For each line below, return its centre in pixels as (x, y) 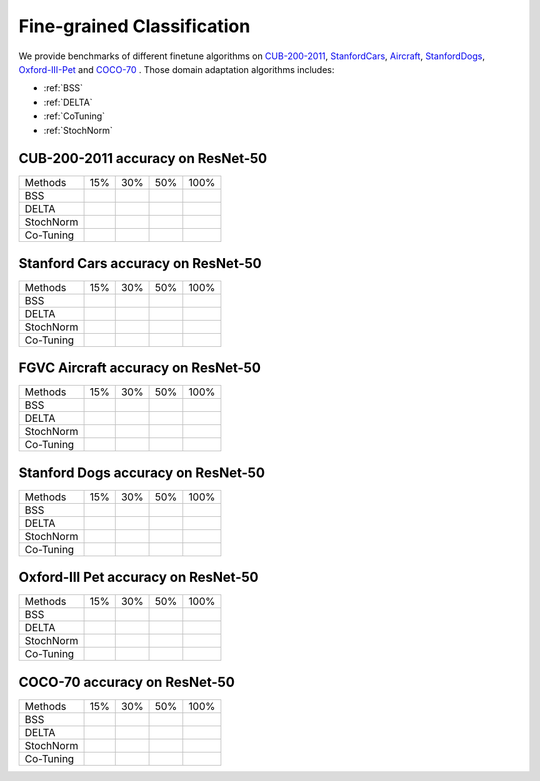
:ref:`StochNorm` (78, 130)
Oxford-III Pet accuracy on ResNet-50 (138, 577)
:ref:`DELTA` (68, 102)
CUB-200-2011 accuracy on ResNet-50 (143, 158)
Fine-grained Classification (134, 26)
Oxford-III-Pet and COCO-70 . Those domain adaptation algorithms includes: (176, 69)
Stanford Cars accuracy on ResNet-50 (140, 263)
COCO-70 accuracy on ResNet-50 (126, 681)
